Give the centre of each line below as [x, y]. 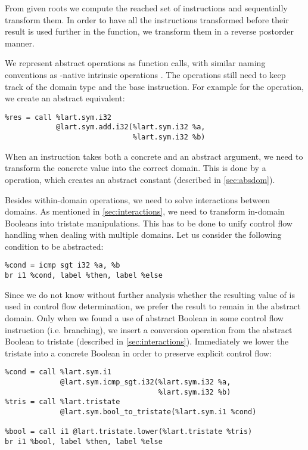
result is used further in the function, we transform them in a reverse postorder [149, 31]
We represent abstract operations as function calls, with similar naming [135, 63]
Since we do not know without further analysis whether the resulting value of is [150, 294]
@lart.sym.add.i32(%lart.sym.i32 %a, [130, 127]
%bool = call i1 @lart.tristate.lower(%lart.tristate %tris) [129, 432]
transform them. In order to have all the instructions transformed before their [147, 19]
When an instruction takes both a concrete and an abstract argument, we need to [154, 156]
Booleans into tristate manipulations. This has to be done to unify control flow [149, 223]
